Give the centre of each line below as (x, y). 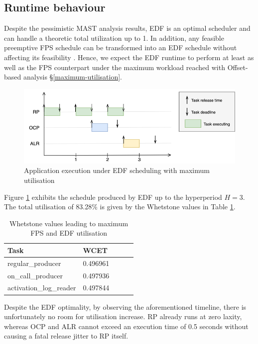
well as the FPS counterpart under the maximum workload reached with (115, 67)
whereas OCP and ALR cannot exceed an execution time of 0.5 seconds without (126, 326)
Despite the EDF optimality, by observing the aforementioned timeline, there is (125, 306)
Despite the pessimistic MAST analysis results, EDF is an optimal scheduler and (127, 28)
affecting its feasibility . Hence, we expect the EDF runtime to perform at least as (129, 57)
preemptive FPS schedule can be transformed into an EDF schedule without (121, 47)
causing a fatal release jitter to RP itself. (66, 336)
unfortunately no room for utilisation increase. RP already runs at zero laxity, (123, 316)
